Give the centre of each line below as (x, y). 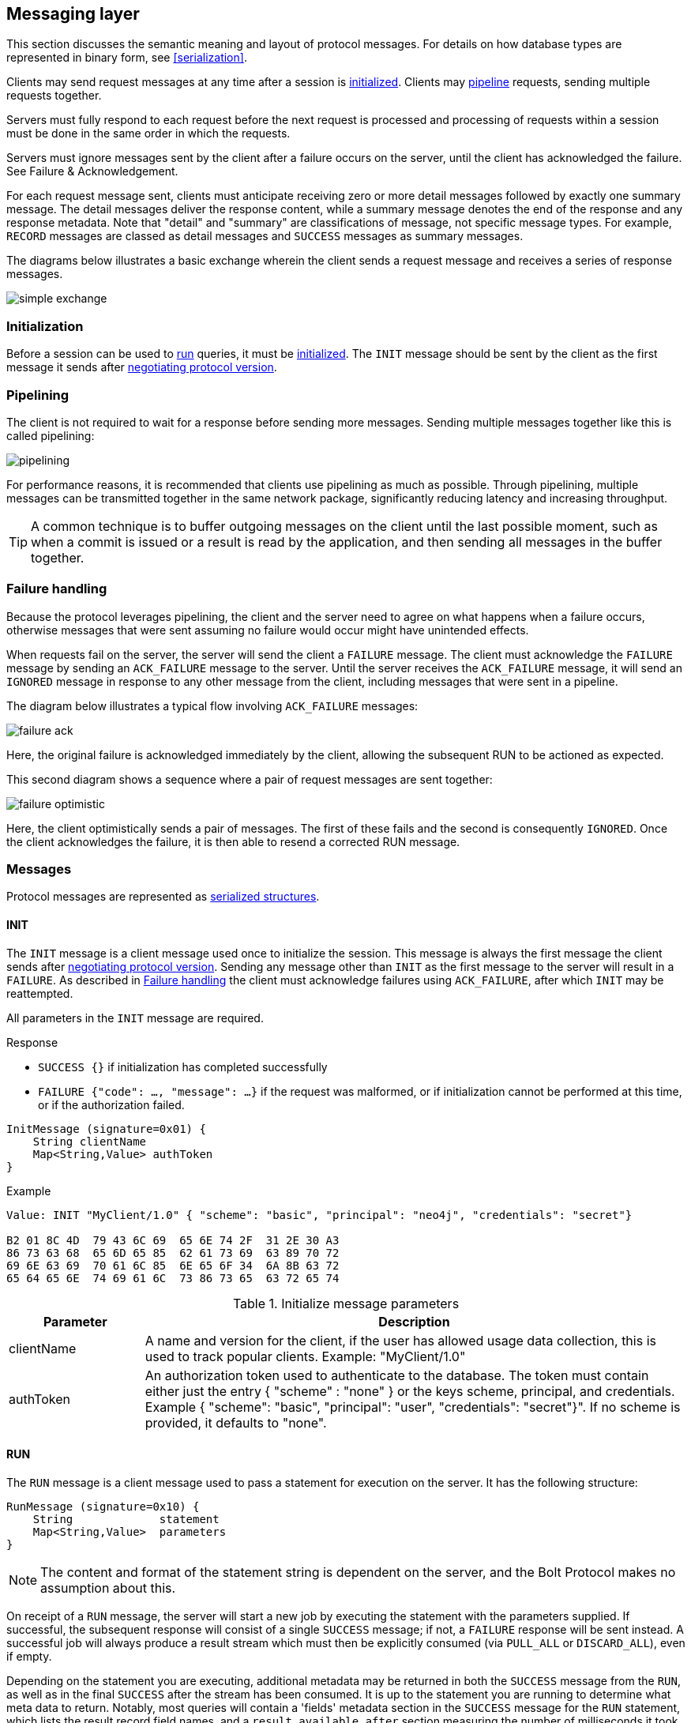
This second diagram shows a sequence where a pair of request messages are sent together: (250, 779)
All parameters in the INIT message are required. (135, 1018)
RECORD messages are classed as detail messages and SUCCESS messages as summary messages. (265, 236)
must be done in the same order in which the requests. (148, 134)
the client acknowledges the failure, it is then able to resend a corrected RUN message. (233, 841)
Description (414, 1321)
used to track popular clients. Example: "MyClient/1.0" (305, 1356)
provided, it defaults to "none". (236, 1422)
